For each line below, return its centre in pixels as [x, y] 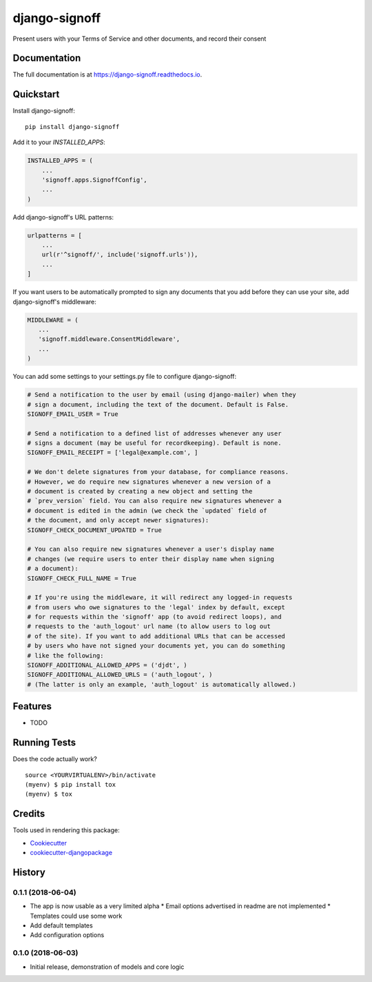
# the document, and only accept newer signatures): [118, 520]
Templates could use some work [76, 916]
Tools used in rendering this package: [66, 830]
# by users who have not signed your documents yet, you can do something [156, 646]
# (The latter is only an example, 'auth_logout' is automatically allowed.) [162, 684]
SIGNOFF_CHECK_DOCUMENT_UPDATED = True [94, 530]
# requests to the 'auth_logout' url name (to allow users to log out [149, 627]
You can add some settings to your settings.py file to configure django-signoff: [125, 377]
